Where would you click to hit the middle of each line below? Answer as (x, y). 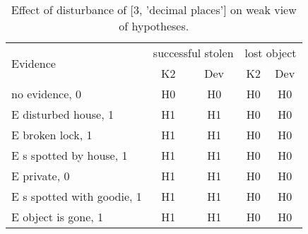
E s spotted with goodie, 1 (77, 196)
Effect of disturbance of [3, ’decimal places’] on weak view (154, 10)
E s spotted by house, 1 (70, 155)
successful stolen (193, 53)
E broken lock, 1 (52, 135)
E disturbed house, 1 (63, 114)
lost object (271, 53)
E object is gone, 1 (58, 217)
